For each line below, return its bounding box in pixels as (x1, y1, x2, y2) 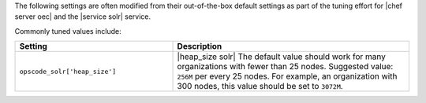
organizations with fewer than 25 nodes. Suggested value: (177, 61, 394, 72)
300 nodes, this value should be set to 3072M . (177, 81, 343, 92)
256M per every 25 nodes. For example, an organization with (177, 71, 398, 82)
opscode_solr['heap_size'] (19, 67, 117, 75)
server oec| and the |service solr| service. (14, 12, 151, 21)
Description (177, 41, 222, 52)
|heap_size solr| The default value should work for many (177, 51, 387, 62)
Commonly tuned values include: (14, 26, 121, 35)
